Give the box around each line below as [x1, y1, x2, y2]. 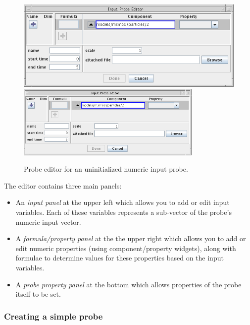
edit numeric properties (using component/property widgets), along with [15, 243, 236, 253]
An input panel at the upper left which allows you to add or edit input [15, 197, 230, 207]
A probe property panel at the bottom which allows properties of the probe [15, 279, 242, 289]
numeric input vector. [15, 216, 81, 227]
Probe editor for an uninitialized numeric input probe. [24, 164, 188, 174]
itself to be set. [15, 289, 61, 299]
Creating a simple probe [4, 310, 103, 322]
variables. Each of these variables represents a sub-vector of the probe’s [15, 206, 232, 217]
